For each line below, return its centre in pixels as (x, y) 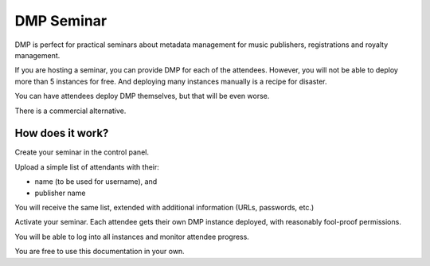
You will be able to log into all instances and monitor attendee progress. (132, 237)
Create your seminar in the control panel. (82, 152)
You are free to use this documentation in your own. (100, 252)
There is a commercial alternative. (70, 111)
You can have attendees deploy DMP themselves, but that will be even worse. (142, 96)
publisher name (60, 193)
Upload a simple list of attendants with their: (87, 166)
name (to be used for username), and (96, 182)
